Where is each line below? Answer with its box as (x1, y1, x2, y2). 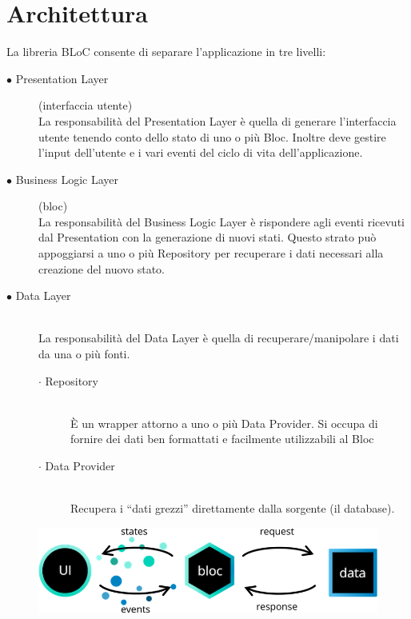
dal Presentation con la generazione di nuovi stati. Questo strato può (38, 229, 377, 246)
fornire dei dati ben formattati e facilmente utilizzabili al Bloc (70, 430, 374, 447)
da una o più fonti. (38, 345, 130, 362)
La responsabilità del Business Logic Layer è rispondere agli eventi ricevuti (38, 213, 405, 230)
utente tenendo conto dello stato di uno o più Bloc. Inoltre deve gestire (38, 128, 386, 145)
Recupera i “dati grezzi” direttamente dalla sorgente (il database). (70, 500, 395, 517)
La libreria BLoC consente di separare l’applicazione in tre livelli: (6, 43, 326, 60)
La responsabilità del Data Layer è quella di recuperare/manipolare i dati (38, 329, 399, 346)
